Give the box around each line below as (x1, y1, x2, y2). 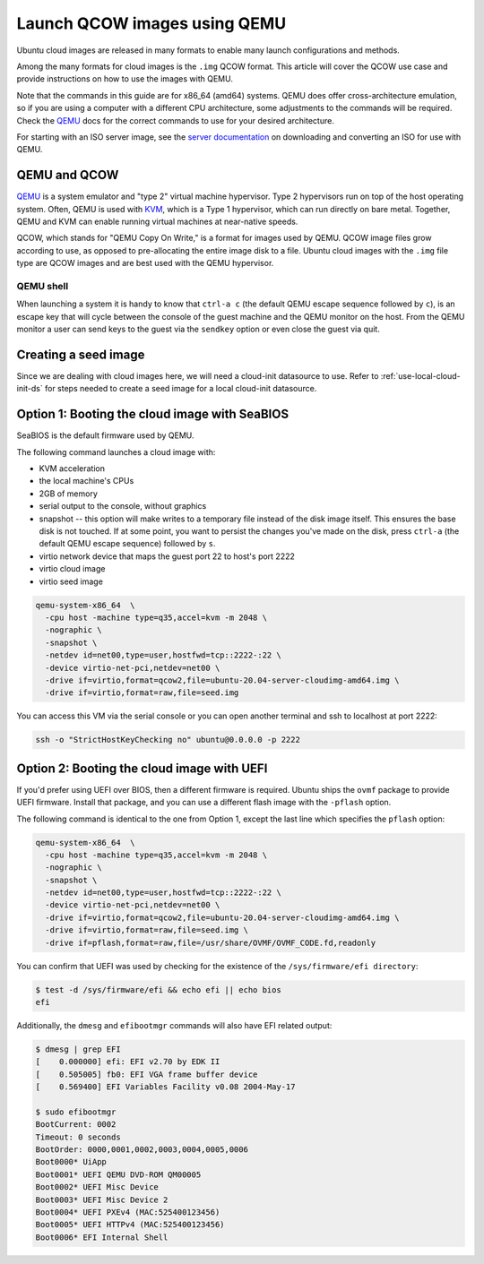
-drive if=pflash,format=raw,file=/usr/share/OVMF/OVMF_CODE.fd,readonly (45, 937, 376, 948)
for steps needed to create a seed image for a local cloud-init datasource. (45, 383, 317, 394)
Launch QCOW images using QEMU (16, 13, 287, 33)
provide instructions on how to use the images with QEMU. (16, 73, 233, 84)
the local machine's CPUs (39, 476, 134, 486)
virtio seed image (39, 576, 103, 587)
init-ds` (16, 383, 44, 394)
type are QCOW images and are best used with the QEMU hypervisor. (16, 258, 274, 269)
